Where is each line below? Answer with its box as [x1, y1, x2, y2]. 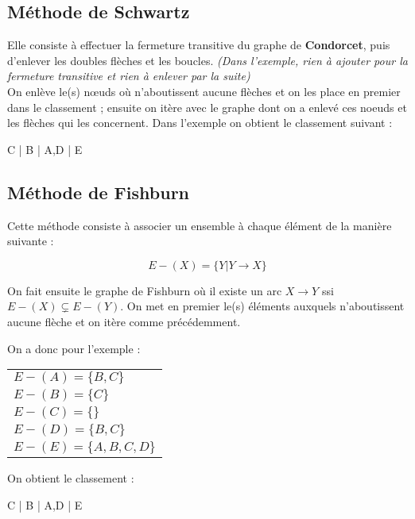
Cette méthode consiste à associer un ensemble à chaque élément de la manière [7, 217, 392, 233]
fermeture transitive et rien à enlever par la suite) [7, 67, 250, 84]
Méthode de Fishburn [7, 179, 190, 204]
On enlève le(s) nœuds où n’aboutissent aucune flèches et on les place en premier [7, 83, 401, 99]
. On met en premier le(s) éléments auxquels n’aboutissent [120, 298, 405, 314]
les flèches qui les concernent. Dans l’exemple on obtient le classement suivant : [7, 114, 393, 131]
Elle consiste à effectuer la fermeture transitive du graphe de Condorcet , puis [7, 37, 390, 53]
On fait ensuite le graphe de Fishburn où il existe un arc [7, 282, 282, 298]
